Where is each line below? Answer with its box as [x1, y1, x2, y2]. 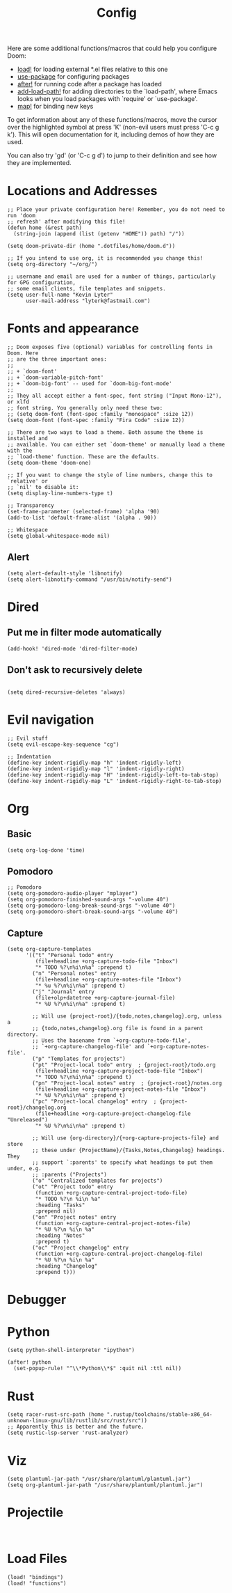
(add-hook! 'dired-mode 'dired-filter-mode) [7, 645, 138, 652]
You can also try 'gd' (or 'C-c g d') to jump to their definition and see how [7, 151, 217, 160]
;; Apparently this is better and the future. [7, 1423, 144, 1431]
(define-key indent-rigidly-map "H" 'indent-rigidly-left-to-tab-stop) [7, 771, 219, 778]
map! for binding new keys [17, 102, 94, 111]
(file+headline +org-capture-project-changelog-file [35, 1110, 191, 1117]
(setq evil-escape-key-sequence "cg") [7, 740, 119, 748]
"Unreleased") [7, 1117, 49, 1124]
